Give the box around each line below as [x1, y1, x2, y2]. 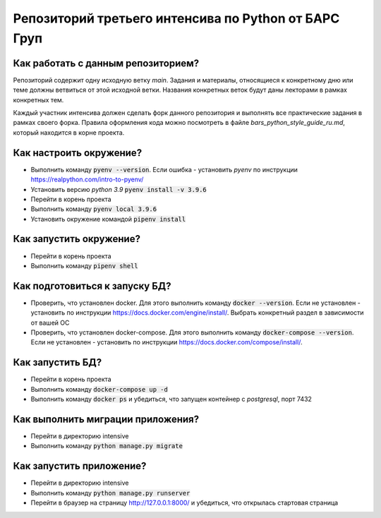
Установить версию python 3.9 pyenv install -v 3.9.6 [30, 185, 207, 193]
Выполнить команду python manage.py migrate [30, 442, 183, 450]
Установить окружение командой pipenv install [30, 215, 186, 223]
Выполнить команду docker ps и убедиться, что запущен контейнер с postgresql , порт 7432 [30, 395, 312, 404]
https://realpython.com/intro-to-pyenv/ [30, 175, 144, 183]
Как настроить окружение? [13, 147, 143, 159]
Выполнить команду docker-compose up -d [30, 385, 169, 393]
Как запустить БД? [13, 356, 102, 368]
